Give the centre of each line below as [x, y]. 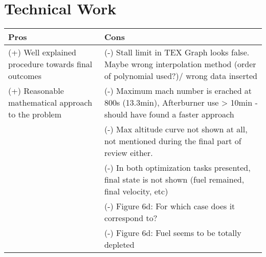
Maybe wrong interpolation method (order [180, 64]
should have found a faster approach [169, 114]
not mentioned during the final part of [173, 141]
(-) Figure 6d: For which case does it [170, 206]
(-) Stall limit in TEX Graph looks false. [177, 52]
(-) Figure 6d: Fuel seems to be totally [173, 233]
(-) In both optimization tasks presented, [177, 168]
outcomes [25, 76]
